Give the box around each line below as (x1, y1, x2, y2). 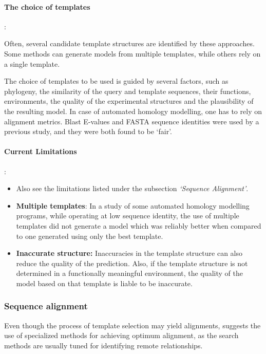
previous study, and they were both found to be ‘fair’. (4, 126, 172, 137)
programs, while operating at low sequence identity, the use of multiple (16, 210, 239, 221)
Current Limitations (4, 146, 77, 157)
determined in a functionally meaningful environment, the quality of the (16, 268, 243, 278)
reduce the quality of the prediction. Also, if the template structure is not (16, 257, 248, 268)
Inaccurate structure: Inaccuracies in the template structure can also (16, 248, 243, 258)
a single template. (4, 58, 60, 69)
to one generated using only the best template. (16, 230, 163, 241)
